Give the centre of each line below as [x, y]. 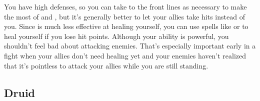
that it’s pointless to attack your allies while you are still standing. [106, 65]
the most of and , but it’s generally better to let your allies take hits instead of [124, 16]
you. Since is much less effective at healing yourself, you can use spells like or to [126, 26]
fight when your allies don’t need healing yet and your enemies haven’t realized [125, 55]
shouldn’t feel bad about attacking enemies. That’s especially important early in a [130, 46]
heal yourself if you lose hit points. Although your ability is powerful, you [116, 36]
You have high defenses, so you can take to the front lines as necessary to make [125, 6]
